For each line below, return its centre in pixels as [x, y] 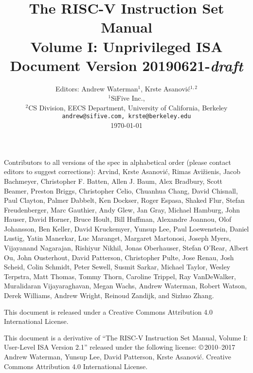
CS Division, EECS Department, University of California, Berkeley [128, 107]
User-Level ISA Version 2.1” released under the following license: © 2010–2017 [120, 347]
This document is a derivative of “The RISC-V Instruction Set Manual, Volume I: [126, 337]
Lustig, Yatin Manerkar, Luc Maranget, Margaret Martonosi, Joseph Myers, [117, 238]
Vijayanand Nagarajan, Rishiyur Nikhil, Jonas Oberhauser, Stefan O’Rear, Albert [126, 248]
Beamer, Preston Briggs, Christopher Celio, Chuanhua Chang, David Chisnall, [121, 190]
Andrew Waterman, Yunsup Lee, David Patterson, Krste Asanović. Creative [117, 356]
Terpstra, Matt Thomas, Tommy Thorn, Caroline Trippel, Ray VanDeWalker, [120, 276]
